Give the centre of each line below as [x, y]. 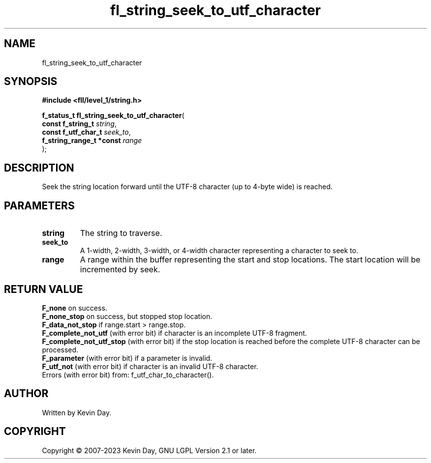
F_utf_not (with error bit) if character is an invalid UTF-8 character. [150, 366]
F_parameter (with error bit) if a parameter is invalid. [127, 358]
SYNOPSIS [31, 82]
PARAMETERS [39, 205]
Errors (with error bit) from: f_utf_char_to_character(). [128, 375]
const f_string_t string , [79, 124]
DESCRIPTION [39, 168]
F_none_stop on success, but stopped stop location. [127, 316]
